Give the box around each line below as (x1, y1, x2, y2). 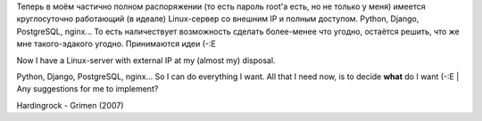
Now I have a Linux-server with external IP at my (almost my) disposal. (16, 54, 276, 66)
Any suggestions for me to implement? (16, 84, 159, 94)
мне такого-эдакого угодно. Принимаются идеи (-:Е (16, 38, 216, 49)
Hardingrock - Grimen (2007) (16, 100, 124, 110)
